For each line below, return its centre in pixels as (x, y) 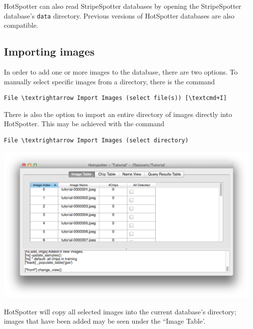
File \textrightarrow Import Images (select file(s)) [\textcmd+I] (116, 98)
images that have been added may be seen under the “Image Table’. (105, 321)
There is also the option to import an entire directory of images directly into (118, 114)
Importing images (49, 51)
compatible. (21, 25)
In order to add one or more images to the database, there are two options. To (121, 72)
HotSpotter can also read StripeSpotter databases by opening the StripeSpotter (123, 6)
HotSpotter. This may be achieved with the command (84, 124)
